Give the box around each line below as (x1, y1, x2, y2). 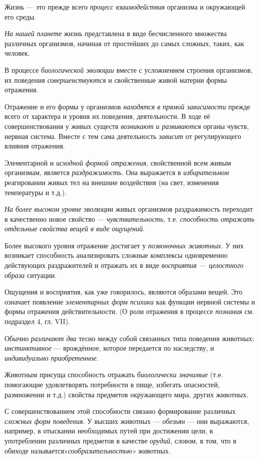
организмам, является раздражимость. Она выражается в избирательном (4, 167, 229, 178)
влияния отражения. (4, 140, 65, 151)
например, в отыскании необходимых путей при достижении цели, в (4, 425, 213, 436)
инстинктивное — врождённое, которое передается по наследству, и (4, 343, 214, 353)
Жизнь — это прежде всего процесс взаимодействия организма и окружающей (4, 2, 245, 12)
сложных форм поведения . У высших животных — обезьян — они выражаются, (4, 415, 249, 426)
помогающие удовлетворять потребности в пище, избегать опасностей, (4, 379, 220, 389)
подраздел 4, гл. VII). (4, 316, 70, 327)
